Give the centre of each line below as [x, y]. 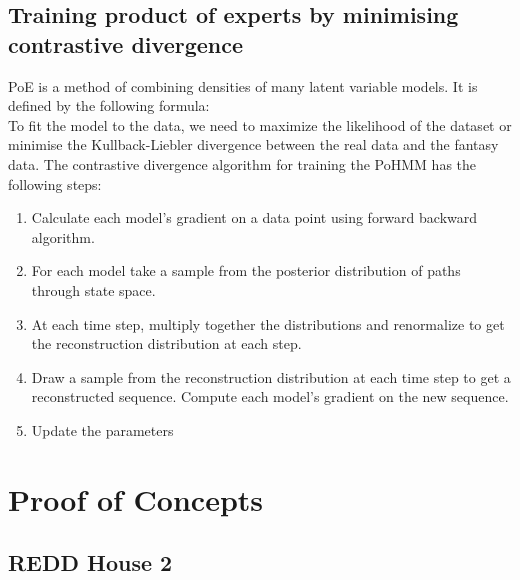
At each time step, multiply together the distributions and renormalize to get [268, 323]
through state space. [93, 289]
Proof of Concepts [136, 498]
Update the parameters [102, 429]
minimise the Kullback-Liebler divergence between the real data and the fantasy [253, 144]
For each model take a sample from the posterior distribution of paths [246, 270]
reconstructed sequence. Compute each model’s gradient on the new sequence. [270, 396]
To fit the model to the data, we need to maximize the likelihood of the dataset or [260, 124]
